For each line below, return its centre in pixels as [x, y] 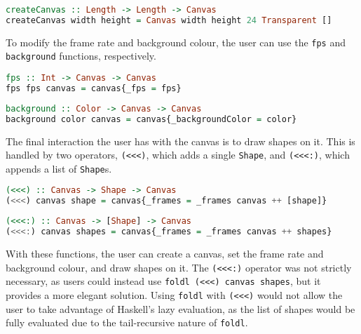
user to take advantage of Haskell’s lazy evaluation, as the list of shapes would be [180, 308]
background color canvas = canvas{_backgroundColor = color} [151, 119]
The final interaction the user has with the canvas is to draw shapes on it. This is [180, 141]
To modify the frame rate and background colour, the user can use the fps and [176, 42]
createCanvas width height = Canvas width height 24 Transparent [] [169, 20]
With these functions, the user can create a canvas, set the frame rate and [165, 253]
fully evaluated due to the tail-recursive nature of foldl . [127, 322]
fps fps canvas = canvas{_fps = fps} [94, 88]
